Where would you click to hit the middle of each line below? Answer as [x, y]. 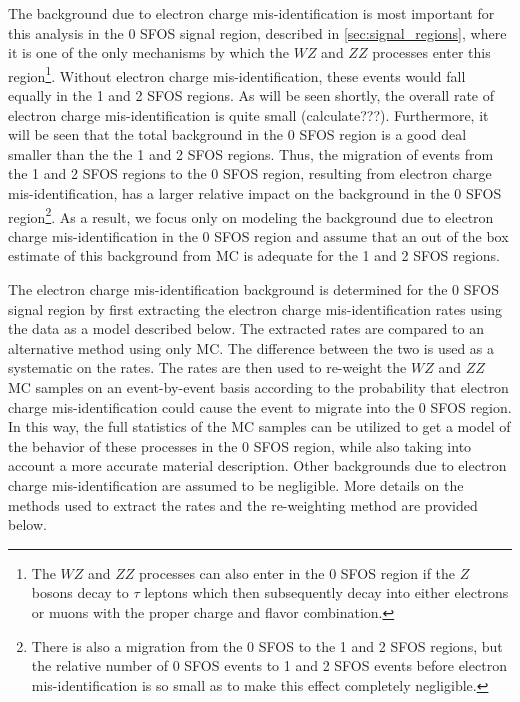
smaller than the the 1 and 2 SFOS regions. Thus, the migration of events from [251, 153]
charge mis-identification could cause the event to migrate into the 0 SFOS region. [260, 406]
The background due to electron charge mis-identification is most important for [251, 13]
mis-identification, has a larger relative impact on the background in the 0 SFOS [255, 193]
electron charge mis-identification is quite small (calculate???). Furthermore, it [248, 114]
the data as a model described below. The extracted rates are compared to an [246, 328]
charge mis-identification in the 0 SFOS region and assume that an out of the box [258, 235]
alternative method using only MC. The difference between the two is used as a [251, 347]
